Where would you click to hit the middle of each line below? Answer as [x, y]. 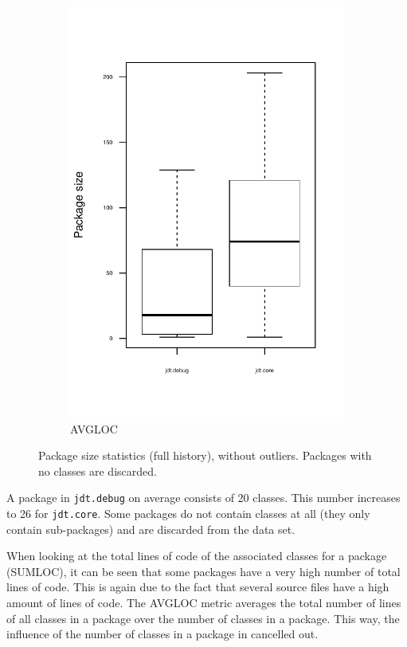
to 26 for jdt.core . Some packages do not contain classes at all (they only [188, 514]
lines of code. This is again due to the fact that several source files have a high [198, 587]
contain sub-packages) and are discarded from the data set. [151, 529]
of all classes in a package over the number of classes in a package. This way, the [203, 618]
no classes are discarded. [98, 471]
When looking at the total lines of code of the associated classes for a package [197, 556]
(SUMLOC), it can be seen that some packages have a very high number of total [203, 571]
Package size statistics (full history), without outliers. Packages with [205, 455]
